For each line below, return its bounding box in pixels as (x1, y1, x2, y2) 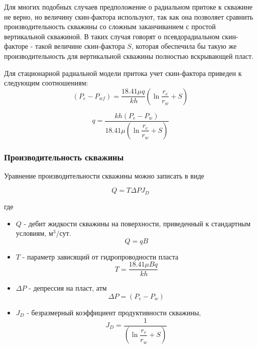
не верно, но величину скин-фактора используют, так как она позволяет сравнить (4, 11, 253, 22)
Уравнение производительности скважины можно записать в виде (4, 170, 204, 181)
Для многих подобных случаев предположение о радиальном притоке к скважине (4, 2, 253, 12)
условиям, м (16, 228, 53, 238)
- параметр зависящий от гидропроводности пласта (22, 251, 179, 262)
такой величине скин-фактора (35, 41, 125, 51)
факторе (4, 41, 29, 51)
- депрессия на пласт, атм (29, 283, 107, 293)
